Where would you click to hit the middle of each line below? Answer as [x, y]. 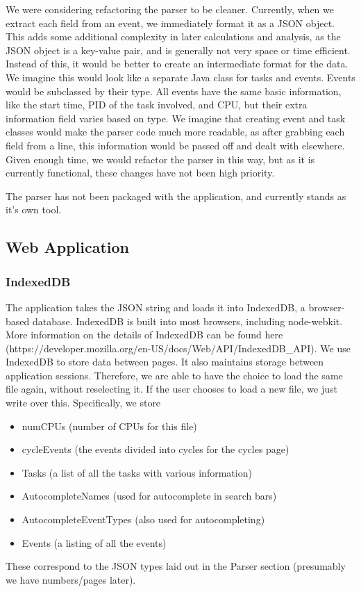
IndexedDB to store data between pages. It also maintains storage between [165, 362]
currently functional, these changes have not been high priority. [140, 173]
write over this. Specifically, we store [83, 403]
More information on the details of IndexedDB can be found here [144, 335]
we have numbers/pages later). [71, 579]
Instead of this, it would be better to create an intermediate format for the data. [177, 64]
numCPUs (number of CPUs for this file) [109, 426]
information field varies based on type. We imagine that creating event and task [176, 118]
